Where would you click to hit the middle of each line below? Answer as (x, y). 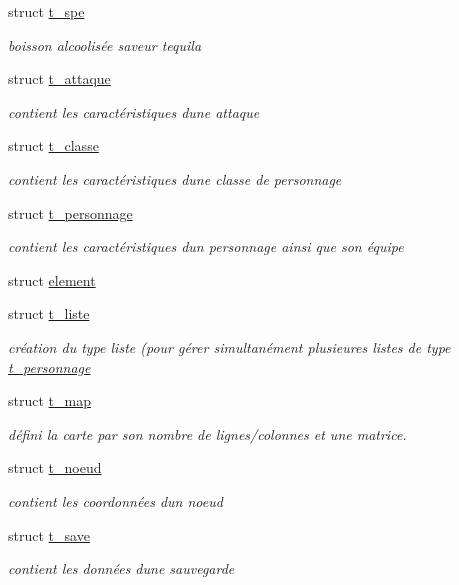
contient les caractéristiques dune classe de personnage (175, 178)
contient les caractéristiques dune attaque (134, 111)
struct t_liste (49, 313)
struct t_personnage (70, 212)
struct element (52, 279)
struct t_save (49, 534)
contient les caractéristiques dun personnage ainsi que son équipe (206, 246)
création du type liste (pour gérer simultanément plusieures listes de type (229, 346)
